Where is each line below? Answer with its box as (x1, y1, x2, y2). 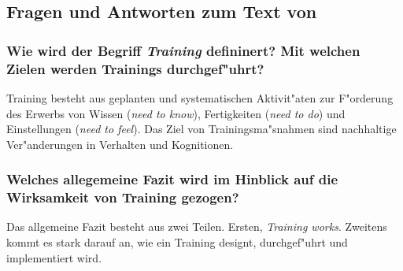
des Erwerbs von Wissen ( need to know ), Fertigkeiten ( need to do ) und (6, 105, 346, 121)
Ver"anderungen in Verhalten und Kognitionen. (6, 135, 234, 152)
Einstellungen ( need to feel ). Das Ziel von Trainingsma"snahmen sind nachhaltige (6, 121, 397, 137)
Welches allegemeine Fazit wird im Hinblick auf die (6, 169, 338, 189)
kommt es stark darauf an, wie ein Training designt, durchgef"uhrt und (6, 234, 348, 251)
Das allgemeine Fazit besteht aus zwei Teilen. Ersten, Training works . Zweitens (6, 218, 387, 235)
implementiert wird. (6, 249, 102, 265)
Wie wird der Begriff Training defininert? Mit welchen (6, 40, 360, 60)
